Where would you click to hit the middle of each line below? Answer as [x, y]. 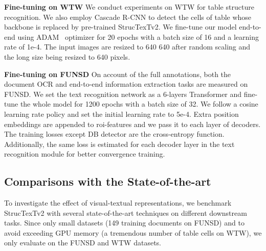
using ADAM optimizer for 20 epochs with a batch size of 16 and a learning [138, 36]
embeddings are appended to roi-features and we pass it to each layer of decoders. [132, 124]
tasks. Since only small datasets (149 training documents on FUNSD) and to [124, 223]
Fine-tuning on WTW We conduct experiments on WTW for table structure [129, 7]
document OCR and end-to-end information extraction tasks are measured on [126, 84]
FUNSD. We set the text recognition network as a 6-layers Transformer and [123, 94]
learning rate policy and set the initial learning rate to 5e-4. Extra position [121, 114]
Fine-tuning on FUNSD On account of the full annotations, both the [118, 74]
